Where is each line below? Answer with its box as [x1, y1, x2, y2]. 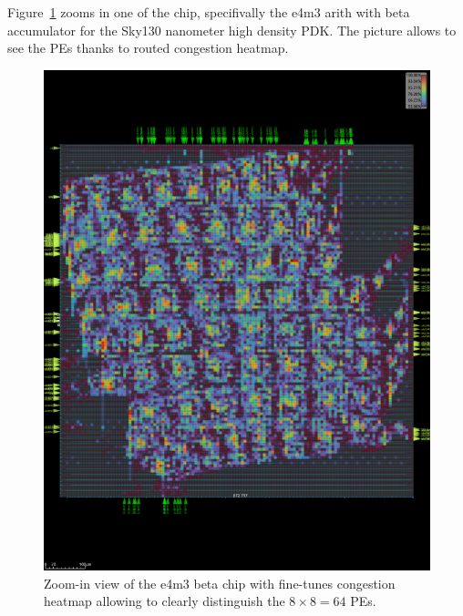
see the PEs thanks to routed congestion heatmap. [7, 38, 289, 57]
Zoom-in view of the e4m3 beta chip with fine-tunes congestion [44, 573, 396, 592]
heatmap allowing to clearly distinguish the [44, 591, 285, 611]
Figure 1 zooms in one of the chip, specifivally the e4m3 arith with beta [7, 3, 410, 21]
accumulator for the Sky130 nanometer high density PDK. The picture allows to [7, 20, 457, 39]
